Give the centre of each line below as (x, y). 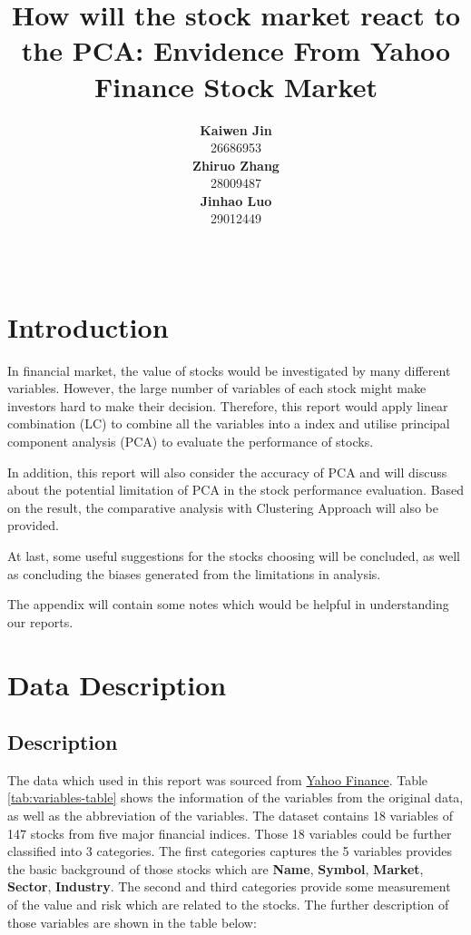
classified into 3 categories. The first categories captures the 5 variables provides (230, 851)
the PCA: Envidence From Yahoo (236, 50)
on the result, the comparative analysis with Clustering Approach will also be (223, 507)
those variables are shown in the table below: (132, 922)
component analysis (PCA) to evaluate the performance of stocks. (191, 441)
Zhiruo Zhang (236, 165)
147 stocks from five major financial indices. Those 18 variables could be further (230, 833)
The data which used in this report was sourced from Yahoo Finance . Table (218, 779)
